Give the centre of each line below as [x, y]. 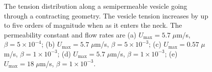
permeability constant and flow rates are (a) [70, 34]
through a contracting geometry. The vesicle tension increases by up [106, 15]
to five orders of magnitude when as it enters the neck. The [93, 25]
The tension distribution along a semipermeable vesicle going [96, 6]
